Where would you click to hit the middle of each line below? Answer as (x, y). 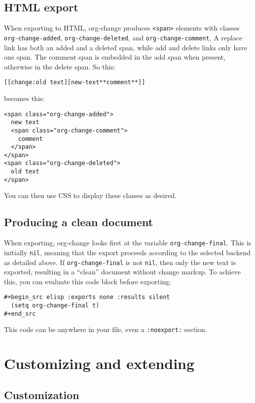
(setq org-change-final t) (55, 306)
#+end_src (20, 314)
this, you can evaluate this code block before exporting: (88, 281)
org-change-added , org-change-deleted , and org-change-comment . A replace (123, 37)
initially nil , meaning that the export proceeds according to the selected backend (127, 252)
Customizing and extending (99, 363)
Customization (42, 394)
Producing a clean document (79, 222)
